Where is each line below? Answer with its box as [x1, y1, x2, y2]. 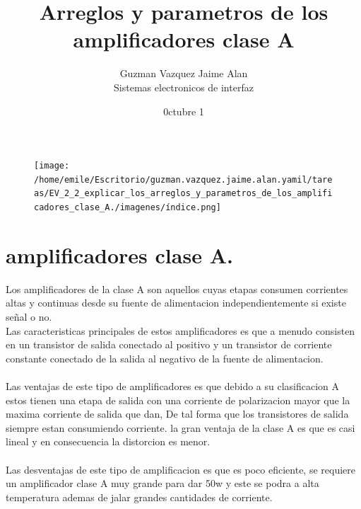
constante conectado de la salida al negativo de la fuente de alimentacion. [6, 350, 324, 365]
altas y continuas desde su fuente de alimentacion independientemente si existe [6, 295, 346, 310]
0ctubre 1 [163, 103, 204, 118]
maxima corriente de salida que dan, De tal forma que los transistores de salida [6, 406, 349, 421]
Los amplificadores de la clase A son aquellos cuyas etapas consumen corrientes [6, 281, 348, 296]
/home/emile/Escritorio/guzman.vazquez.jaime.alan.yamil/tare [34, 174, 333, 185]
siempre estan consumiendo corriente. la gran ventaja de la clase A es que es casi [6, 420, 355, 435]
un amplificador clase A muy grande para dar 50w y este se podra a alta [6, 476, 319, 491]
